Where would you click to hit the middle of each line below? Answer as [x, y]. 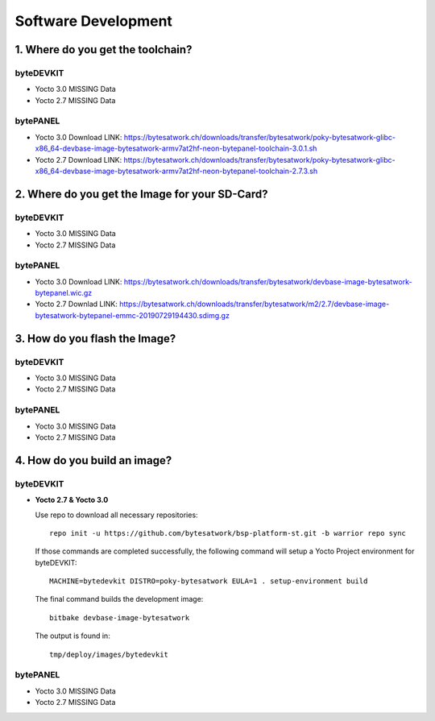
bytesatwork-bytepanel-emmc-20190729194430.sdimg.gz [132, 315]
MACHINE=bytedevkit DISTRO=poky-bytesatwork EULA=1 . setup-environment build [209, 581]
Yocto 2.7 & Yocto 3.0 [72, 500]
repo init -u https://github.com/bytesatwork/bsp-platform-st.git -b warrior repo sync [228, 533]
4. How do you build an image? [93, 460]
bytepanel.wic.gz [64, 293]
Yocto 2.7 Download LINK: [79, 160]
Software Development [94, 21]
